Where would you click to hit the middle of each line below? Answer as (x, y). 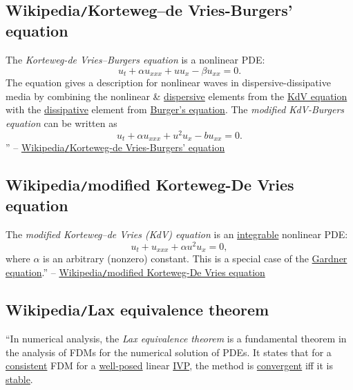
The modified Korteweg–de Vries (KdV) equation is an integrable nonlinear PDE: (177, 234)
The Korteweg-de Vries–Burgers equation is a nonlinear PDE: (135, 60)
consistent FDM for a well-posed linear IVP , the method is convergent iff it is (170, 365)
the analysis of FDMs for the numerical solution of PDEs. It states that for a (169, 352)
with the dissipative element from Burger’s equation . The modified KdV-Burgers (175, 109)
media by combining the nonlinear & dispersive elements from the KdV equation (176, 96)
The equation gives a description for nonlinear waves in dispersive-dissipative (168, 82)
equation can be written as (61, 123)
